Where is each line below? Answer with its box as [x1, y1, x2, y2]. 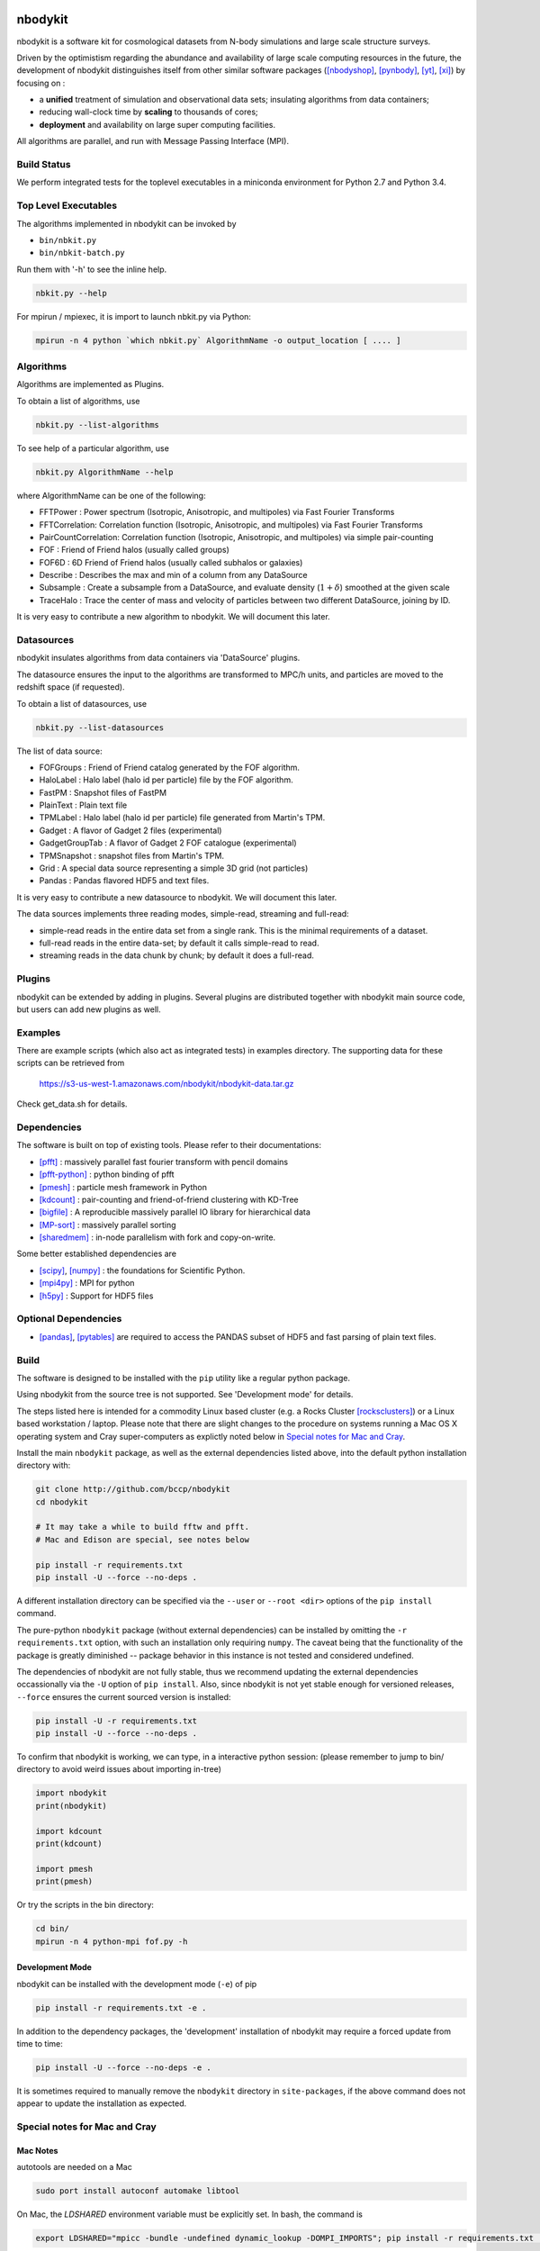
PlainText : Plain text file [39, 800, 128, 810]
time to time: [16, 2038, 63, 2048]
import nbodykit [35, 1788, 108, 1798]
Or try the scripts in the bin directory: [16, 1900, 155, 1911]
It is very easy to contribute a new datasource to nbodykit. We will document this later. [16, 891, 337, 902]
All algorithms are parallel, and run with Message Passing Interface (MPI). [16, 136, 290, 147]
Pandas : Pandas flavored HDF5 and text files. [39, 875, 210, 886]
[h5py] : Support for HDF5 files [39, 1290, 154, 1301]
